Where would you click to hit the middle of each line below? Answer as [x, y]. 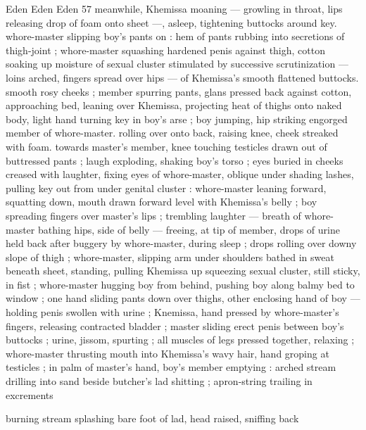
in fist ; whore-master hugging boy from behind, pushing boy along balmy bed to [180, 284]
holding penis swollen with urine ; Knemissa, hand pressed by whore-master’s [172, 312]
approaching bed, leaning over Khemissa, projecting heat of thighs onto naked [174, 105]
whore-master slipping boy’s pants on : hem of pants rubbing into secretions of [175, 36]
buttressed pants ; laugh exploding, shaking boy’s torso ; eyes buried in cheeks [175, 160]
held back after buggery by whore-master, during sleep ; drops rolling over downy [181, 243]
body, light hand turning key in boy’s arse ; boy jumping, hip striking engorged [177, 119]
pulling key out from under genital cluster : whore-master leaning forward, [166, 188]
